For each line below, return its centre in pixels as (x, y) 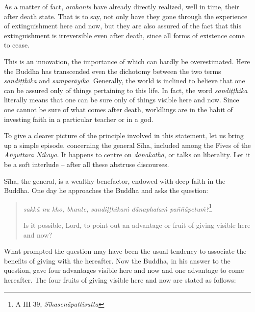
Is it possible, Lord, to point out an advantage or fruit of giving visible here (137, 225)
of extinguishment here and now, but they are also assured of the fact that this (123, 26)
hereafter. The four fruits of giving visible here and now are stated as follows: (120, 279)
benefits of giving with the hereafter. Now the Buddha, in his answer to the (117, 260)
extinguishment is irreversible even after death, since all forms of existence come (124, 35)
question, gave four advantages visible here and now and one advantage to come (124, 270)
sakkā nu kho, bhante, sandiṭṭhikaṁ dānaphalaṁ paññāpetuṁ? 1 (118, 208)
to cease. (17, 45)
